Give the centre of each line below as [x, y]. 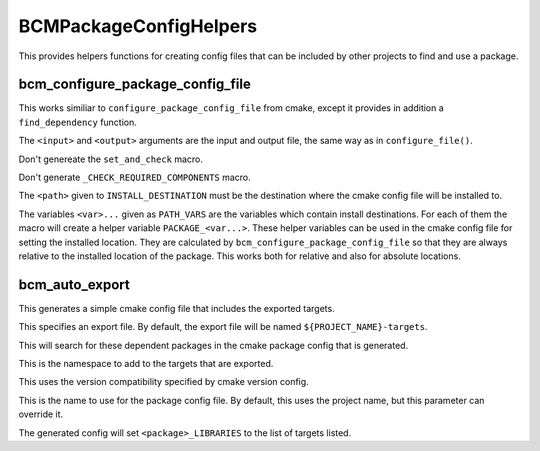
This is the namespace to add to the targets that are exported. [146, 364]
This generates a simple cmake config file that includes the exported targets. [176, 308]
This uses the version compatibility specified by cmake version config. [163, 382]
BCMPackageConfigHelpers [138, 26]
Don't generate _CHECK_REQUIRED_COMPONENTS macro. [135, 177]
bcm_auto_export [74, 284]
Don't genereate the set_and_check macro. [111, 159]
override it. [41, 414]
